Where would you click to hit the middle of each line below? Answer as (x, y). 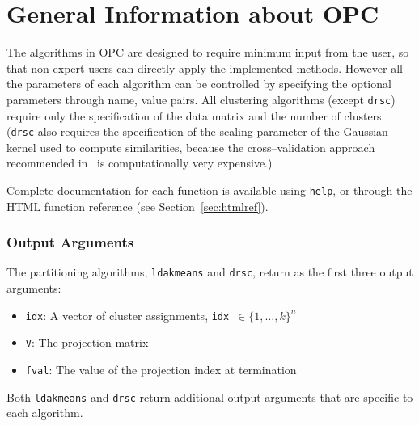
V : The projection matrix (87, 342)
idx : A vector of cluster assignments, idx (127, 315)
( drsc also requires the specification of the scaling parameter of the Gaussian (197, 131)
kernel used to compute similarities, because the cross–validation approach (191, 147)
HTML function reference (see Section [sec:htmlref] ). (138, 206)
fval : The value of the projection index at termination (161, 370)
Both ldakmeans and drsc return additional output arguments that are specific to (210, 396)
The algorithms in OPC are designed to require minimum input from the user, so (208, 52)
